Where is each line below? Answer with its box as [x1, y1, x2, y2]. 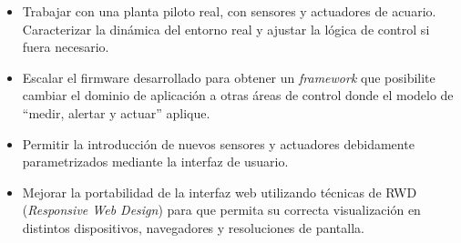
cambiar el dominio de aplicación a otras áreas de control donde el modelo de [22, 86, 454, 105]
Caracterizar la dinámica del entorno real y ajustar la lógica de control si [22, 19, 430, 38]
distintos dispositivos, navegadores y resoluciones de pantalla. [22, 218, 364, 237]
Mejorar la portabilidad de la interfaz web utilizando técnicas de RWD [22, 182, 417, 201]
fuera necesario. [22, 37, 109, 56]
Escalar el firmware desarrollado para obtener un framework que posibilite [22, 67, 435, 86]
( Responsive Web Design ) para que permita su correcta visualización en [22, 200, 421, 219]
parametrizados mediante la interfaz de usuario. [22, 152, 289, 171]
